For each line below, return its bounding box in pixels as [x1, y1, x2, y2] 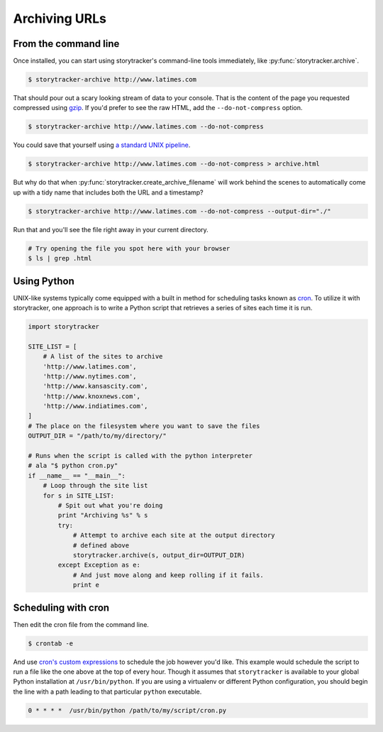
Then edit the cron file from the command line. [13, 620, 149, 628]
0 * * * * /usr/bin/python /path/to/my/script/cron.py [28, 706, 227, 714]
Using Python [13, 275, 74, 287]
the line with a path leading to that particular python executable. [13, 687, 202, 696]
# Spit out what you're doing [57, 501, 163, 509]
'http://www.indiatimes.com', [43, 402, 148, 410]
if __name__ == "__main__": [28, 471, 126, 479]
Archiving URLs [13, 11, 106, 26]
